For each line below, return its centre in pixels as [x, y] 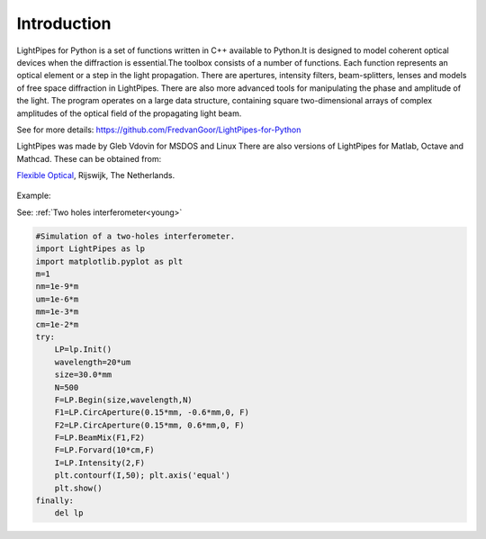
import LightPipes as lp [90, 249]
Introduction [64, 23]
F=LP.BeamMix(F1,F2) [100, 438]
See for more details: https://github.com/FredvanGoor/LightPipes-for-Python [159, 130]
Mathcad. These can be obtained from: [89, 158]
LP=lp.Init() [83, 350]
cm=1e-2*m [57, 324]
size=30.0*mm [83, 375]
